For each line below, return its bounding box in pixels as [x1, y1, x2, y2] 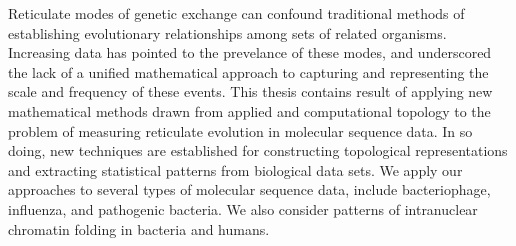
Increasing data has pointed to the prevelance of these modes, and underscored [8, 42, 492, 63]
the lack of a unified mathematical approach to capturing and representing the [8, 61, 489, 82]
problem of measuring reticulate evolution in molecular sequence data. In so [8, 120, 473, 141]
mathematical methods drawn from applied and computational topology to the [8, 100, 491, 121]
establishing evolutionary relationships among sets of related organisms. [8, 22, 447, 43]
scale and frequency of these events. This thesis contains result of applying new [8, 81, 493, 102]
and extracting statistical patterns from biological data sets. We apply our [8, 159, 463, 180]
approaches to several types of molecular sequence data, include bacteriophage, [8, 179, 491, 200]
